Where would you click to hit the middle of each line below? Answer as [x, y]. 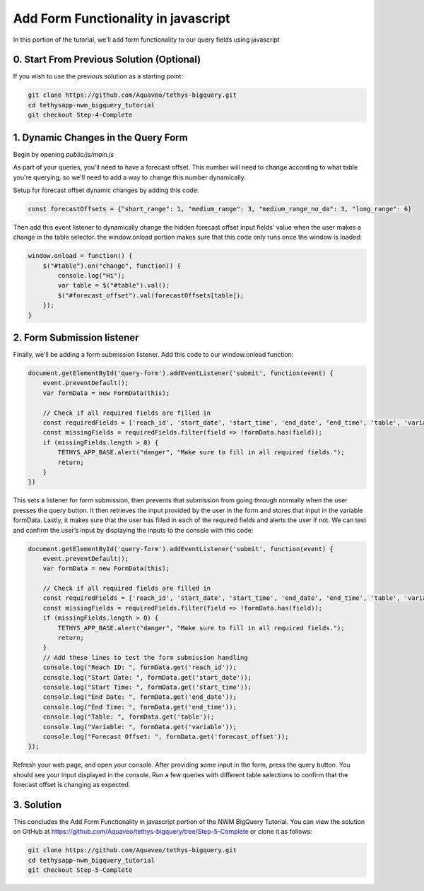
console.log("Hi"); [91, 276]
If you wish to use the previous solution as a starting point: [98, 76]
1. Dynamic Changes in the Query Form [100, 137]
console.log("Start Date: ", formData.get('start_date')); [147, 677]
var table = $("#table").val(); [113, 285]
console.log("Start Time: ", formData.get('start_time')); [147, 687]
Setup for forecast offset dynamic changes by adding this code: [106, 190]
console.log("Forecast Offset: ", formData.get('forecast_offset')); [166, 736]
